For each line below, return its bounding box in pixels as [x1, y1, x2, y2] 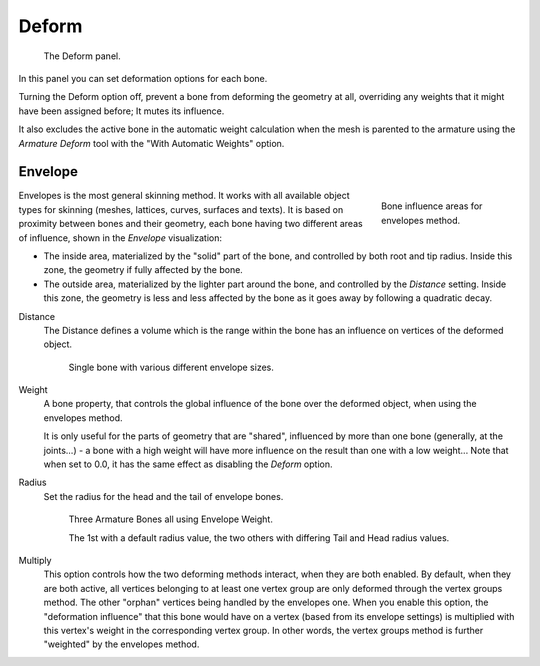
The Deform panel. [43, 50, 121, 62]
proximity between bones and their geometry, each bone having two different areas [18, 218, 364, 230]
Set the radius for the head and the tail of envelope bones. [43, 490, 284, 502]
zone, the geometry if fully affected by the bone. [43, 264, 244, 276]
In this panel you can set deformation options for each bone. [18, 72, 268, 84]
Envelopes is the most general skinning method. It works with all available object [18, 190, 350, 202]
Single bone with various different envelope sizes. [68, 361, 275, 373]
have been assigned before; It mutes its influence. [18, 105, 225, 117]
